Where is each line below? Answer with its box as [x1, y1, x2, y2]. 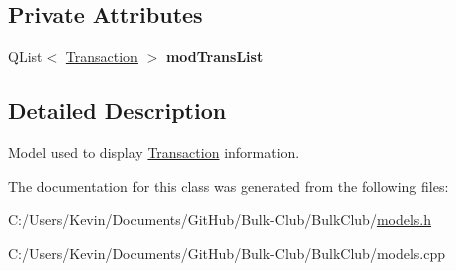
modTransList [165, 46, 264, 67]
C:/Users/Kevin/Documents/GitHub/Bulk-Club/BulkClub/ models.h [8, 209, 432, 230]
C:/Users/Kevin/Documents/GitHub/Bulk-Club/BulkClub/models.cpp [8, 242, 446, 263]
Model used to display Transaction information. [8, 142, 300, 162]
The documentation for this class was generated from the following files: [8, 175, 449, 196]
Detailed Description [8, 95, 227, 126]
